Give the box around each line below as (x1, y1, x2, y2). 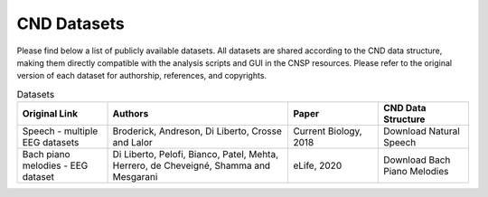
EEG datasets (22, 136, 80, 149)
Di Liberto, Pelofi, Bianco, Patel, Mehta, (112, 148, 279, 161)
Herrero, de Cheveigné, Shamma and (112, 159, 271, 172)
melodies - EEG (22, 159, 89, 172)
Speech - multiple (22, 125, 99, 137)
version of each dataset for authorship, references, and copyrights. (16, 70, 267, 81)
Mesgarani (112, 171, 158, 183)
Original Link (22, 108, 79, 120)
